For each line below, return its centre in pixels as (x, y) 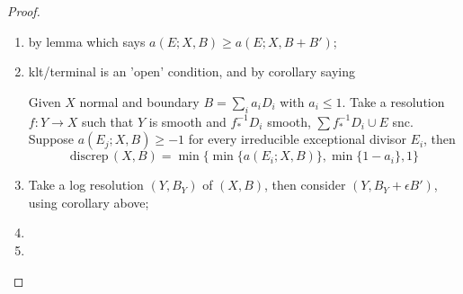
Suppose (51, 139)
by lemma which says (87, 41)
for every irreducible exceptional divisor (297, 139)
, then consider (305, 185)
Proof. (24, 11)
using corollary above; (89, 202)
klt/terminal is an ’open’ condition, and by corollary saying (191, 71)
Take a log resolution (86, 185)
